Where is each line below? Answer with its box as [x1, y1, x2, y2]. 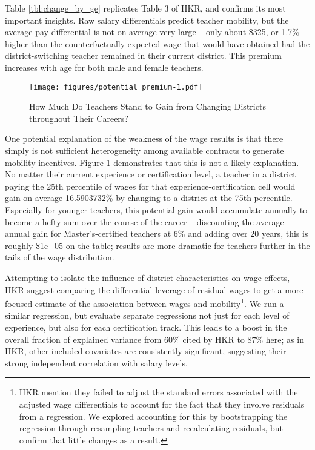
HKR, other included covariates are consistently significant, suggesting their [5, 345, 287, 357]
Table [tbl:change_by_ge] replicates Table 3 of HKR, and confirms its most [5, 2, 286, 14]
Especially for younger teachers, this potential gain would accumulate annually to [5, 203, 308, 216]
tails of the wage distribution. [5, 251, 114, 263]
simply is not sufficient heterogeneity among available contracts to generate [5, 144, 284, 156]
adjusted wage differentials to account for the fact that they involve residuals [19, 397, 305, 410]
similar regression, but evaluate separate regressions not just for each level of [5, 309, 290, 322]
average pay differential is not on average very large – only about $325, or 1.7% [5, 25, 300, 38]
